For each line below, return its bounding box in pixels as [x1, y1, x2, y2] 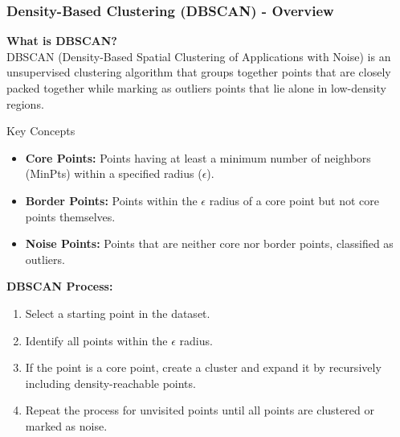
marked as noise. [25, 417, 108, 434]
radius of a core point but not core [209, 192, 380, 208]
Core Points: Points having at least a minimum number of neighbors [25, 149, 371, 166]
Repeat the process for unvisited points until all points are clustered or [25, 402, 374, 418]
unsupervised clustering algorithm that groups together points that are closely [6, 64, 391, 80]
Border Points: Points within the [25, 192, 198, 208]
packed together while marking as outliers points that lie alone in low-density [6, 80, 386, 96]
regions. [6, 95, 44, 112]
